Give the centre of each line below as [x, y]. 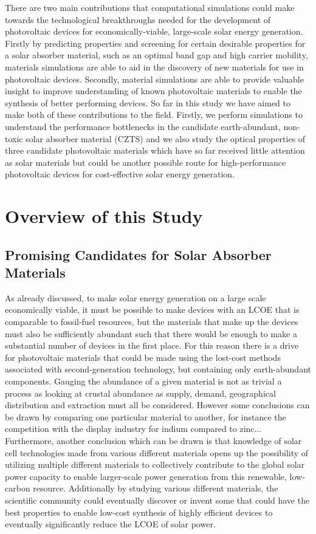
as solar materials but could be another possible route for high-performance [146, 162]
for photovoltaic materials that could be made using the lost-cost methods [143, 357]
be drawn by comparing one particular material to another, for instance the [146, 416]
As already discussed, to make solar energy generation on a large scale [136, 297]
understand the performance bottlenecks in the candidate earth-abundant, [143, 126]
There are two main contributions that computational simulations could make [150, 7]
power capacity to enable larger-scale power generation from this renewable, [146, 476]
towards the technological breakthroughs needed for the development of [138, 19]
